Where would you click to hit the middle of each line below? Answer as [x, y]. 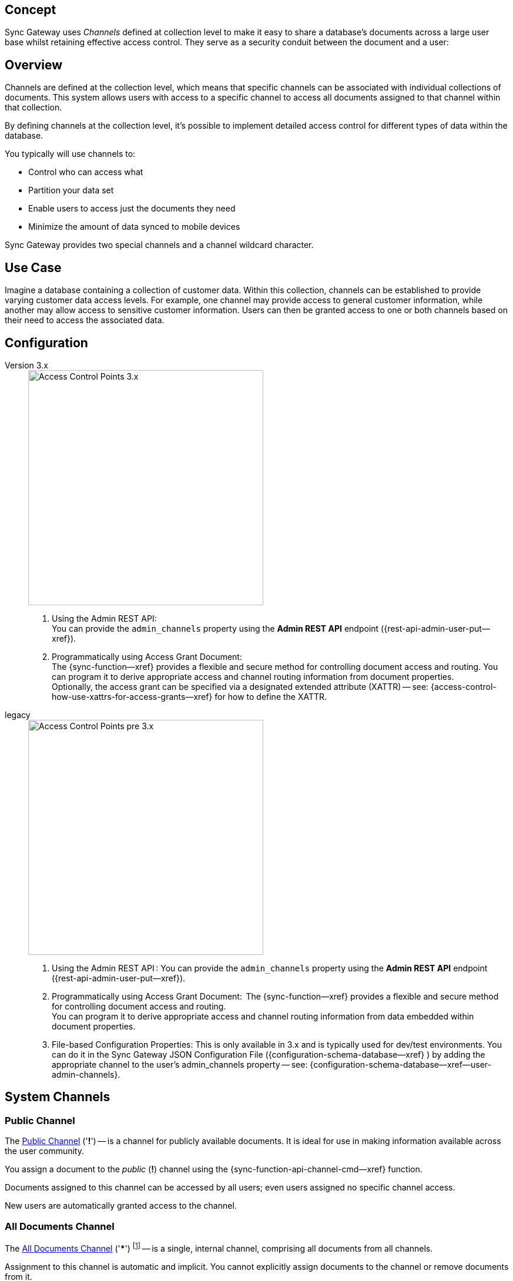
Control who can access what [86, 172]
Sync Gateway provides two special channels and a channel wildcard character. [159, 245]
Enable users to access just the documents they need [132, 209]
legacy [18, 715]
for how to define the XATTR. [271, 696]
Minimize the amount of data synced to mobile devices [134, 227]
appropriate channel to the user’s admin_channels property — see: [180, 1064]
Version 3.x [26, 365]
